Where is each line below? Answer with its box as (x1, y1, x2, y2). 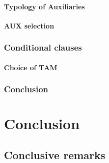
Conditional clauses (4, 41, 82, 54)
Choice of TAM (4, 62, 57, 72)
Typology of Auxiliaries (4, 1, 85, 11)
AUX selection (4, 20, 54, 30)
